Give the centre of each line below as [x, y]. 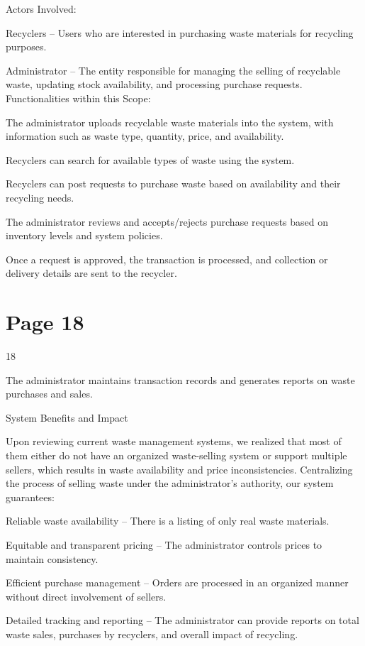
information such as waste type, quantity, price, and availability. [145, 136]
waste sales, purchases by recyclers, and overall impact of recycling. [152, 634]
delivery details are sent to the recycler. [91, 273]
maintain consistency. [52, 558]
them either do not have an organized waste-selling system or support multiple [176, 455]
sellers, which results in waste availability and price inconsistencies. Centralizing [179, 469]
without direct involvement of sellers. [86, 596]
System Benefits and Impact [67, 417]
